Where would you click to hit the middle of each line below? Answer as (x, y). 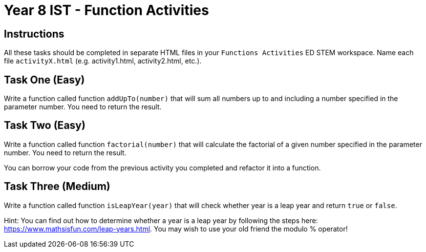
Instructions (34, 34)
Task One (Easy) (44, 80)
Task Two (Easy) (45, 126)
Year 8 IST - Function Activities (106, 10)
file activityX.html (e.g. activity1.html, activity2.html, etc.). (103, 61)
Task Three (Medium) (57, 187)
